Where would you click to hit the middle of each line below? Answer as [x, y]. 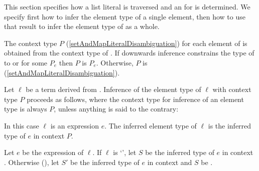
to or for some [26, 62]
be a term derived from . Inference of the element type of [113, 89]
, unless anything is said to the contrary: [116, 109]
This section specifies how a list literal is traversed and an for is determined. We [127, 6]
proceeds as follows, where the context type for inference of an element [135, 99]
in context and [170, 162]
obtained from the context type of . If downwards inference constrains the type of [129, 53]
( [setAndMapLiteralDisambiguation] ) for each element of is [157, 43]
